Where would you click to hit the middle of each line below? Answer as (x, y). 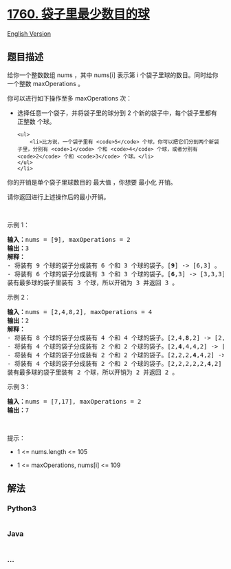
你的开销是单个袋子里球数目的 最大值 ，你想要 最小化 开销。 (92, 182)
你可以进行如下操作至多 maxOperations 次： (70, 98)
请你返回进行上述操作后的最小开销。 (58, 196)
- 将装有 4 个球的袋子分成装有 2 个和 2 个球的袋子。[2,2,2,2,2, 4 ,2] (114, 363)
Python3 (22, 508)
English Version (29, 33)
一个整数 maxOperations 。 (46, 83)
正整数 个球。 (36, 121)
